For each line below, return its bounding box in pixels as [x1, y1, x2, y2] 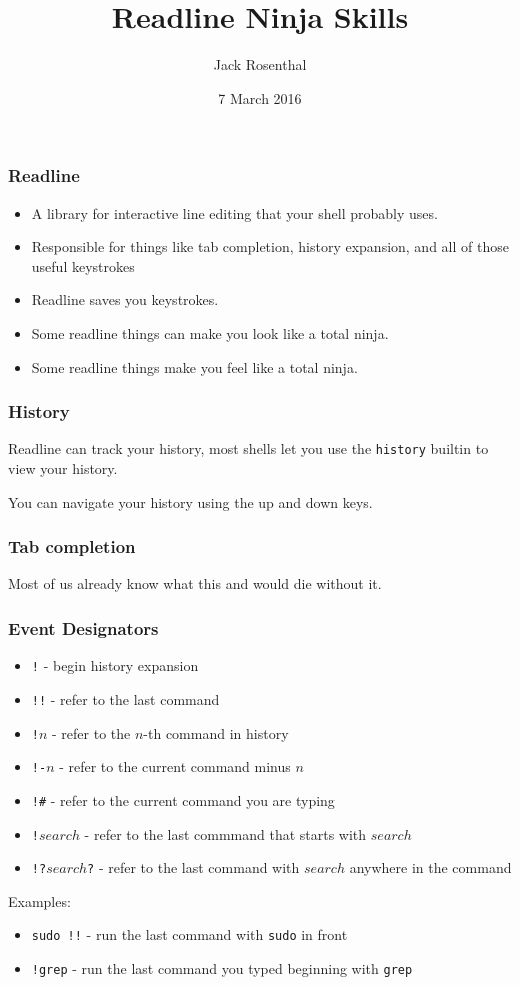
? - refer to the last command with [87, 857, 300, 878]
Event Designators [8, 615, 159, 640]
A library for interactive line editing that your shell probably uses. [31, 202, 438, 223]
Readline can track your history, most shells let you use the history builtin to [8, 438, 489, 459]
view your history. [8, 458, 118, 479]
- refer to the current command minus [59, 756, 291, 777]
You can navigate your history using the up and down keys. [8, 491, 373, 512]
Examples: [8, 890, 71, 911]
